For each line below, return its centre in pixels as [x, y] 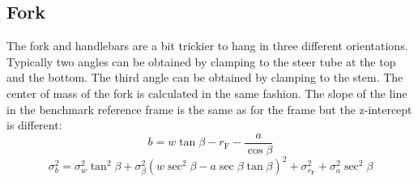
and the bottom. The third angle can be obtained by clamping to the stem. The [205, 77]
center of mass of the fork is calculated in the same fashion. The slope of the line [207, 93]
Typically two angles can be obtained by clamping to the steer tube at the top [201, 61]
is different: [34, 125]
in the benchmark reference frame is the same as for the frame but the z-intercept [209, 109]
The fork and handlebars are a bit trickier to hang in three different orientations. [207, 46]
